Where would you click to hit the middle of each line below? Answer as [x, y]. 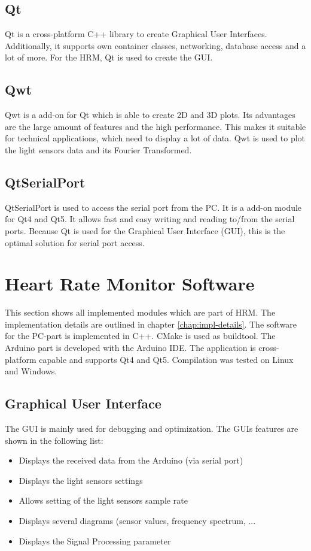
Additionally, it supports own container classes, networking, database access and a [155, 45]
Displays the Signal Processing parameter [95, 541]
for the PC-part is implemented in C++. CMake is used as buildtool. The [140, 336]
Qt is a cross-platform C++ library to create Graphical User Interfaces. [136, 34]
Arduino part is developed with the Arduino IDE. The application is [130, 348]
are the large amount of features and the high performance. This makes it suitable [155, 126]
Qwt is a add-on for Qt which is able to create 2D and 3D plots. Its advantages [150, 115]
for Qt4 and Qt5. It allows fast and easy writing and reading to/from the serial [150, 219]
